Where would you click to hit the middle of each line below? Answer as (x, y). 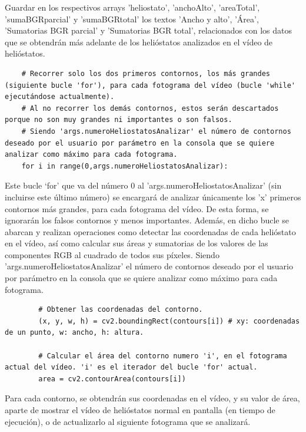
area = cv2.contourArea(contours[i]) (112, 379)
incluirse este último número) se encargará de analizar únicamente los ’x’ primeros (153, 197)
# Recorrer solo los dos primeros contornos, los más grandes (146, 73)
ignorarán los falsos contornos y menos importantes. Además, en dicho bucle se (147, 220)
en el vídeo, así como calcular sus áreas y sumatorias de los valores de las (137, 243)
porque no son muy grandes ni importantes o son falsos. (119, 120)
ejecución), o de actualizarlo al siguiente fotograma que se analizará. (128, 421)
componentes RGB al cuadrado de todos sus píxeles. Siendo (112, 254)
